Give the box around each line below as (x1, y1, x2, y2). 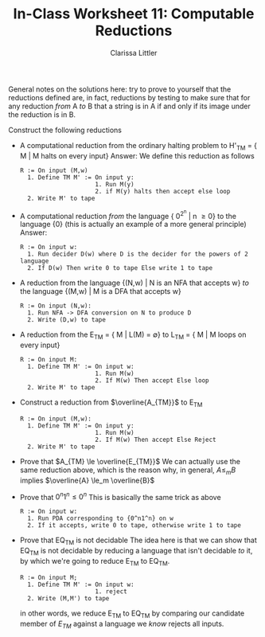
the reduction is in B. (8, 109, 76, 119)
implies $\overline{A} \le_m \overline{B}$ (19, 475, 155, 485)
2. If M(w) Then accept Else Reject (95, 436, 216, 444)
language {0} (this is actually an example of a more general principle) (19, 220, 247, 229)
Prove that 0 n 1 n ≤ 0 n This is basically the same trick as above (19, 490, 221, 502)
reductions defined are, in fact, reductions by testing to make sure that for (8, 92, 251, 102)
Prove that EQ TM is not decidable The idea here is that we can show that (19, 535, 257, 547)
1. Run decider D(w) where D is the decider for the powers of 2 (27, 250, 248, 259)
